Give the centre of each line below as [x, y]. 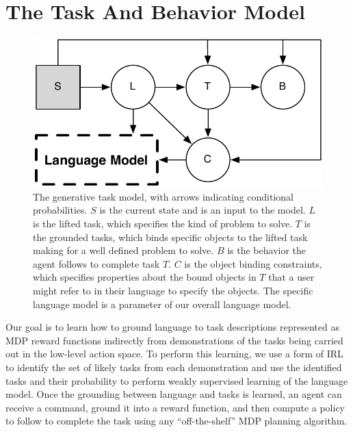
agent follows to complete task [96, 263]
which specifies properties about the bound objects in [145, 277]
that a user [291, 277]
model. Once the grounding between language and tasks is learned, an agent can [174, 394]
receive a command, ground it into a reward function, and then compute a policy [175, 407]
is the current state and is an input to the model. [202, 210]
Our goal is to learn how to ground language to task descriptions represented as [172, 327]
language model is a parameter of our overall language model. [162, 304]
